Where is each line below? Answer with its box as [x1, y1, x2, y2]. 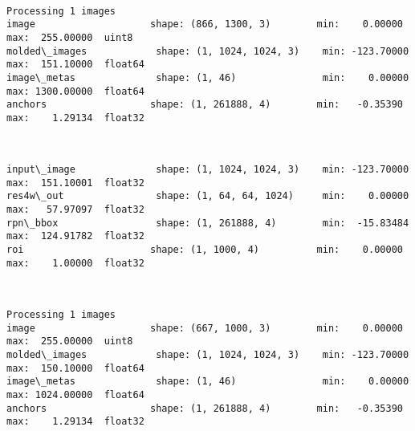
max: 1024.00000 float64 [6, 388, 144, 401]
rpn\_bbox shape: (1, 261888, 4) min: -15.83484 [6, 217, 409, 229]
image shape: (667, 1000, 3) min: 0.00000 [6, 322, 403, 334]
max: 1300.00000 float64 [6, 85, 144, 97]
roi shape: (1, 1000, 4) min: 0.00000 [6, 244, 403, 256]
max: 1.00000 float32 [6, 257, 144, 269]
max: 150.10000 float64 [6, 362, 144, 374]
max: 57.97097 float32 [6, 204, 144, 216]
